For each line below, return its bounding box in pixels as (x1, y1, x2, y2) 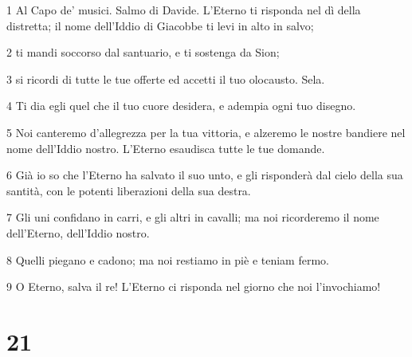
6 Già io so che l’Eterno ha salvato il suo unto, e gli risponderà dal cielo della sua (6, 167, 403, 183)
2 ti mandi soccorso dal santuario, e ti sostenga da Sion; (6, 44, 280, 61)
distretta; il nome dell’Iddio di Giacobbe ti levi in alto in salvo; (6, 17, 314, 33)
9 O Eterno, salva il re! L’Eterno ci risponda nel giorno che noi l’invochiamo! (6, 278, 381, 295)
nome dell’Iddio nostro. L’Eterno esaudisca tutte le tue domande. (6, 139, 325, 156)
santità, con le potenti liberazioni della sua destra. (6, 182, 251, 198)
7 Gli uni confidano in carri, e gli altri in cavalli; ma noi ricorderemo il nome (6, 209, 379, 226)
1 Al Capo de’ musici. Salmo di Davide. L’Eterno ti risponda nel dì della (6, 2, 361, 18)
